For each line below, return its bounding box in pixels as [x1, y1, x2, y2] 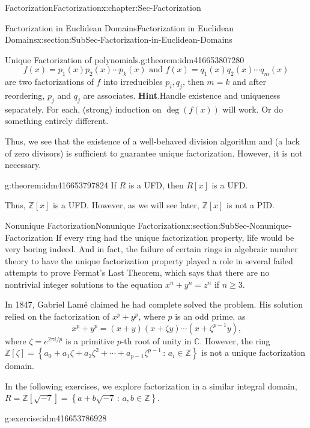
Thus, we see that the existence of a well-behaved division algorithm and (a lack [5, 134, 300, 147]
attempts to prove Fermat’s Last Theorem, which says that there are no [5, 266, 270, 279]
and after [232, 75, 266, 88]
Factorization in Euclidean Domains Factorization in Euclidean [5, 21, 234, 34]
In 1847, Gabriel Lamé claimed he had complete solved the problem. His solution [5, 298, 303, 311]
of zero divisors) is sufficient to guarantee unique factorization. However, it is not [5, 146, 303, 159]
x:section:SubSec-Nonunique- [186, 219, 292, 231]
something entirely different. [5, 114, 109, 127]
